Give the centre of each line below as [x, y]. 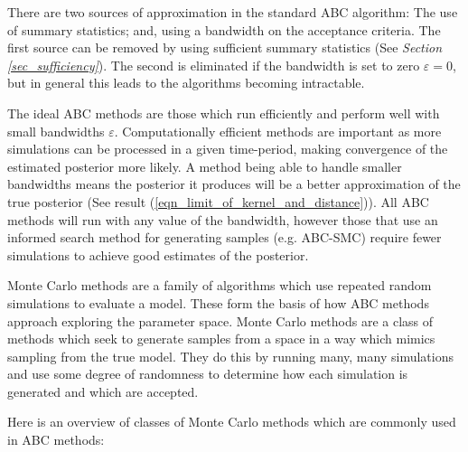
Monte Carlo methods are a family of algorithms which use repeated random [220, 285]
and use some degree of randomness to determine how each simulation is [208, 374]
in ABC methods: [56, 440]
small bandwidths [56, 131]
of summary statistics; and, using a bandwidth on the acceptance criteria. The [224, 29]
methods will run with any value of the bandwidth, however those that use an [223, 219]
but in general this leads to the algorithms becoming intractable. [186, 83]
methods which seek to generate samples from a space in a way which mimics [221, 339]
